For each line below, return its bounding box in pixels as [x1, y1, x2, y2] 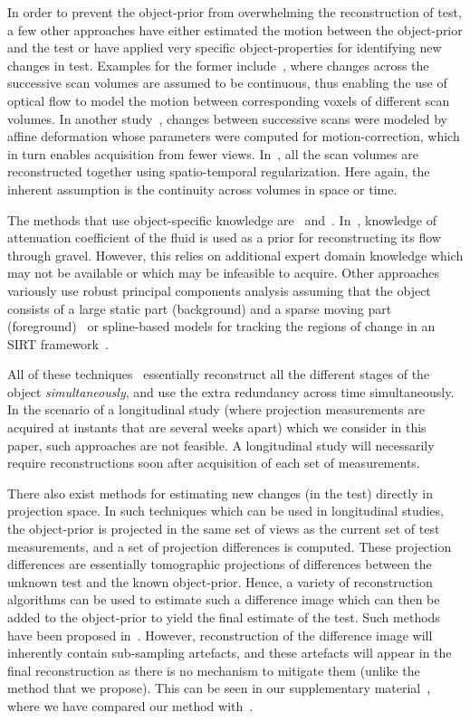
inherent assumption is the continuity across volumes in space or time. [7, 179, 398, 198]
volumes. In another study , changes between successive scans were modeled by [7, 109, 447, 128]
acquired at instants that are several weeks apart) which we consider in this [7, 418, 427, 437]
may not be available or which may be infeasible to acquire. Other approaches [7, 263, 440, 282]
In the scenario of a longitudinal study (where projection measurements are [7, 400, 425, 419]
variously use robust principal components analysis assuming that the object [7, 280, 431, 299]
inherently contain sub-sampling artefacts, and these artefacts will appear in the [7, 643, 452, 662]
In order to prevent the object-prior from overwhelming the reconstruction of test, [7, 3, 462, 21]
